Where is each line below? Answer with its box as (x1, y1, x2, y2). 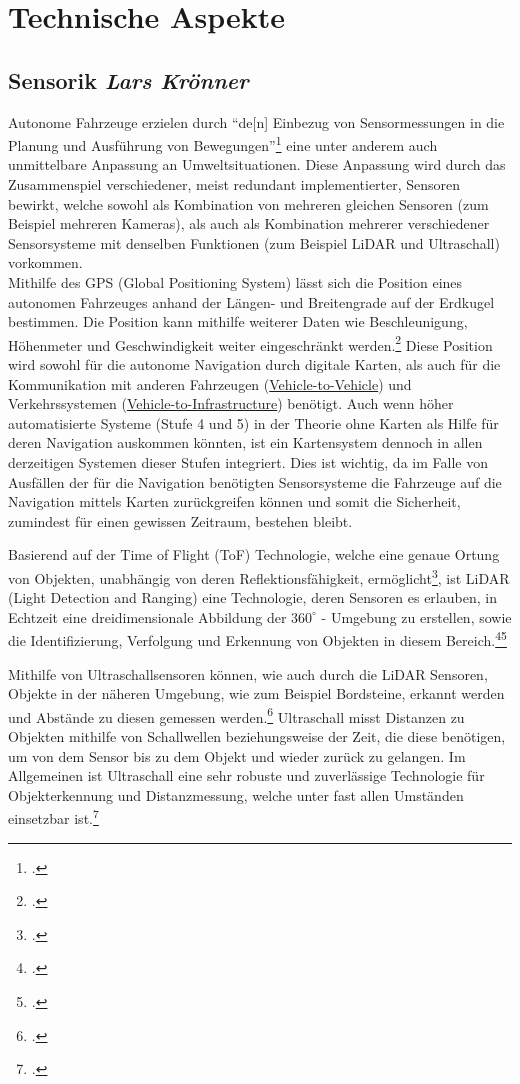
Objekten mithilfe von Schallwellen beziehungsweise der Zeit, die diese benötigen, (8, 726, 506, 747)
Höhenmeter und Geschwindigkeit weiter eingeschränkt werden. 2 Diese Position (8, 331, 493, 355)
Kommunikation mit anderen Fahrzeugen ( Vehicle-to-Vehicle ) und (8, 373, 412, 394)
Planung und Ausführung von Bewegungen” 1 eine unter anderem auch (8, 132, 438, 155)
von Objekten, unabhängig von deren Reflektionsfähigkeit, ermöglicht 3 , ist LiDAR (8, 564, 510, 588)
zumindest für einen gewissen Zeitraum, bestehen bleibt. (8, 510, 353, 531)
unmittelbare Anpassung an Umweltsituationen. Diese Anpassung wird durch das (8, 154, 506, 175)
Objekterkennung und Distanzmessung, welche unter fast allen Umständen (8, 784, 464, 805)
